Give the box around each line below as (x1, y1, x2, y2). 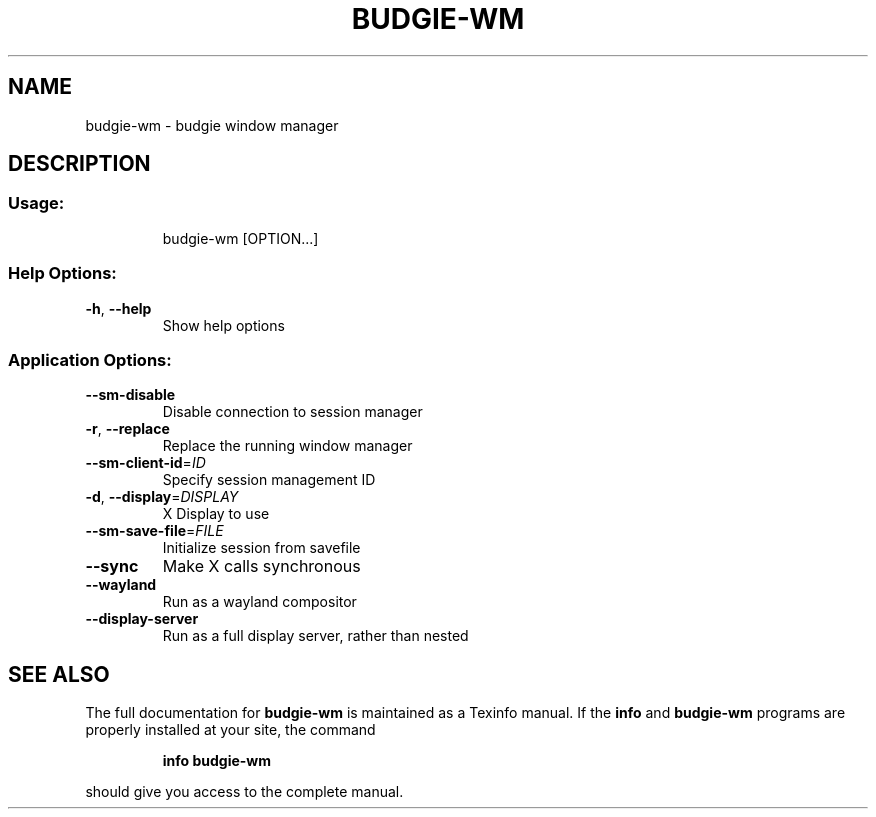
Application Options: (8, 349, 172, 370)
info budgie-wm (162, 752, 272, 770)
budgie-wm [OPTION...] (162, 229, 319, 247)
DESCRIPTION (8, 151, 151, 177)
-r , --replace (85, 420, 170, 438)
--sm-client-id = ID (85, 454, 206, 472)
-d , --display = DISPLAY (85, 488, 239, 506)
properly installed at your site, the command (85, 721, 376, 739)
